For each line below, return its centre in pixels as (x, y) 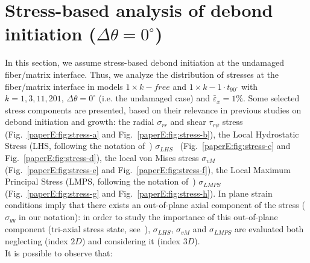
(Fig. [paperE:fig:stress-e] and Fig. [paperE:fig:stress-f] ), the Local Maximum (148, 169)
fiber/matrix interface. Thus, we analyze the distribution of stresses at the (142, 74)
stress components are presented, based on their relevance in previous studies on (153, 109)
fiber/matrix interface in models (64, 86)
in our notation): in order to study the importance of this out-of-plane (148, 216)
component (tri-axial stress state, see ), (78, 229)
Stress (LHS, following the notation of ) (79, 146)
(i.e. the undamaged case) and (154, 98)
